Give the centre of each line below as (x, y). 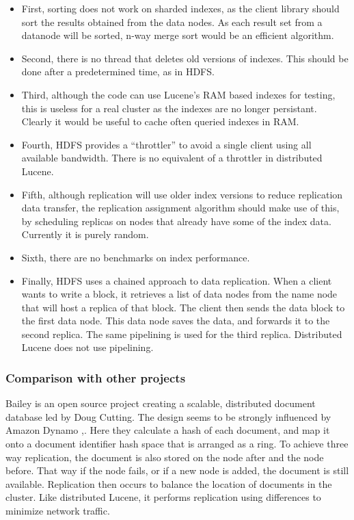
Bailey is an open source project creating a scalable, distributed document (161, 403)
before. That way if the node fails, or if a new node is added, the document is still (177, 470)
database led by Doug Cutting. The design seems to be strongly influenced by (168, 416)
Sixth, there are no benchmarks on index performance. (136, 257)
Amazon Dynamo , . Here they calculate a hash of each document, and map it (168, 430)
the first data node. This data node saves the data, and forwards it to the (176, 321)
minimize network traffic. (58, 511)
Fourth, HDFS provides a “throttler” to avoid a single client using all (166, 144)
